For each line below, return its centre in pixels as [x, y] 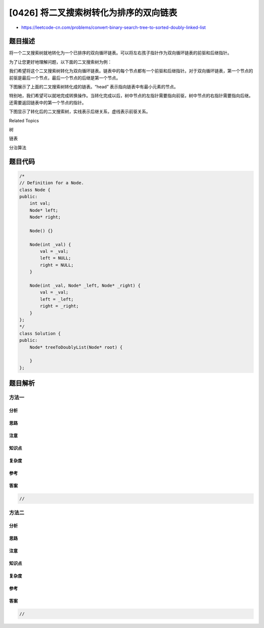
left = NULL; [55, 258]
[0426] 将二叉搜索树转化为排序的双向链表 [93, 13]
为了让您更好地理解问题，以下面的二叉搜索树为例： [60, 62]
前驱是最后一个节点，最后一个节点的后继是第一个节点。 [65, 78]
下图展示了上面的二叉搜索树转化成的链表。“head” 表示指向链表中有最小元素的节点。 [94, 87]
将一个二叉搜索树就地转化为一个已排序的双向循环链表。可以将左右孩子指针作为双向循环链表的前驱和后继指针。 [120, 53]
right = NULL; [57, 265]
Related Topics [24, 120]
